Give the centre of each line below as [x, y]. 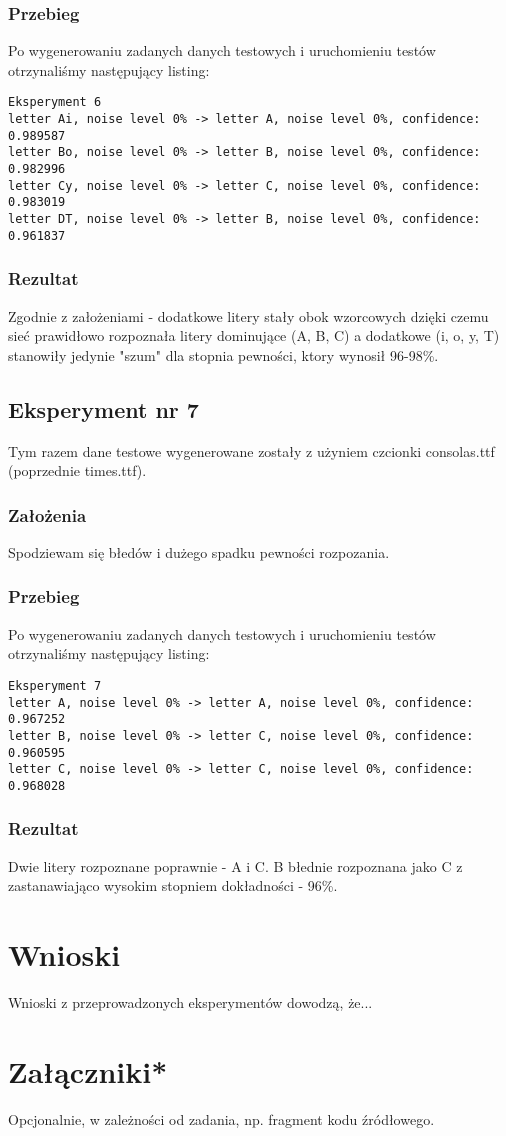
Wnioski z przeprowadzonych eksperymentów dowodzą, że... [190, 1002]
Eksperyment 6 [55, 102]
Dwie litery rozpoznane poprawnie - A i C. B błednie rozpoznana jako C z [235, 865]
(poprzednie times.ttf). [77, 470]
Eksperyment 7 [55, 685]
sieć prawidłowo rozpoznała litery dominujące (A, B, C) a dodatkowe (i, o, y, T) [254, 335]
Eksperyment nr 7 [103, 408]
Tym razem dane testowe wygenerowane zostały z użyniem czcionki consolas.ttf [251, 450]
